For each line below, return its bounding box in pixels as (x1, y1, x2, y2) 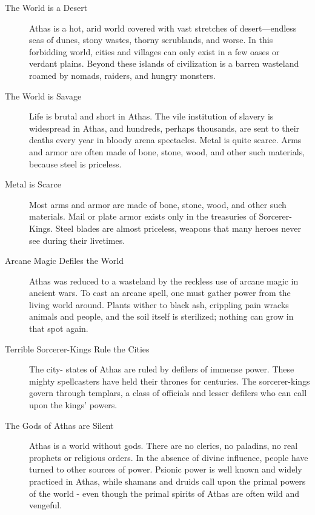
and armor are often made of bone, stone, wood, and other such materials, (29, 145, 305, 158)
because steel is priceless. (29, 157, 122, 170)
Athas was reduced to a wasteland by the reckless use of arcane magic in (29, 274, 299, 287)
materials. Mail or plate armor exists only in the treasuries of (29, 210, 256, 223)
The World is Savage (5, 89, 82, 102)
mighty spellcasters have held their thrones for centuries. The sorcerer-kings (29, 374, 310, 387)
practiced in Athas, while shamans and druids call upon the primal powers (29, 475, 306, 487)
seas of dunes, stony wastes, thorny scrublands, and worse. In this (29, 33, 273, 46)
